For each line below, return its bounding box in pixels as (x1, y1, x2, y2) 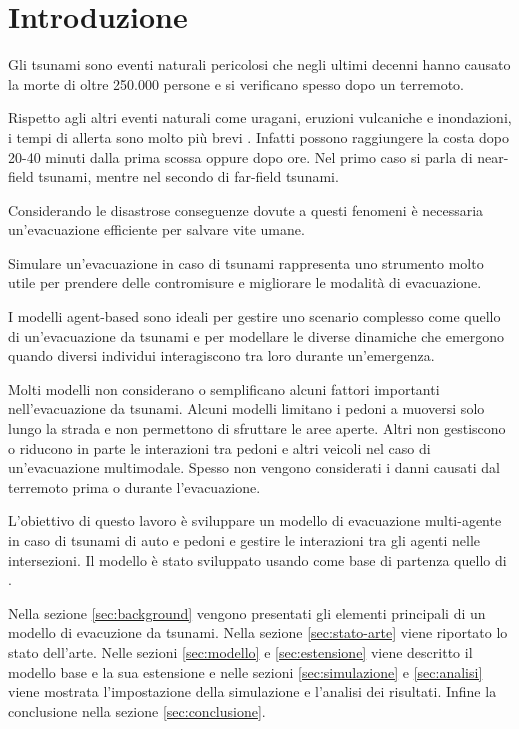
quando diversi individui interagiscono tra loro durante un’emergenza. (8, 345, 435, 366)
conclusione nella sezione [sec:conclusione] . (8, 700, 266, 721)
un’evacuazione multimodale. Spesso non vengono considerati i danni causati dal (8, 457, 500, 478)
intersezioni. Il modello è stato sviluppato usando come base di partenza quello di (8, 549, 507, 570)
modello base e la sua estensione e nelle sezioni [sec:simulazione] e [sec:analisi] (8, 661, 483, 682)
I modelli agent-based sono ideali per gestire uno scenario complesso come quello (8, 306, 501, 327)
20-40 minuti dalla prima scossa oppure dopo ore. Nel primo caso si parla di (8, 146, 473, 167)
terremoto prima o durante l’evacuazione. (8, 476, 261, 497)
